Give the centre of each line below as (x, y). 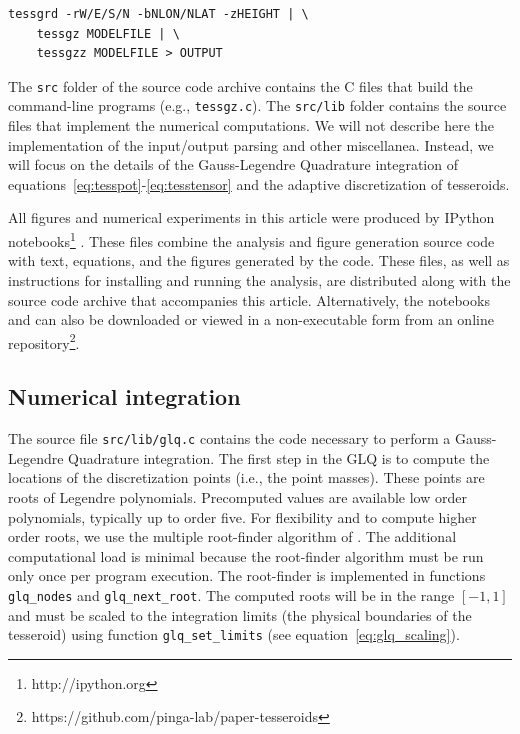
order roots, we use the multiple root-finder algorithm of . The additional (232, 536)
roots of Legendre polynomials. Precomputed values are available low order (237, 496)
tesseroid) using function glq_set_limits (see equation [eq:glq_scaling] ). (234, 634)
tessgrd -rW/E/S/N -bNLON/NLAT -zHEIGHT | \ (158, 14)
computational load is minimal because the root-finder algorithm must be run (246, 555)
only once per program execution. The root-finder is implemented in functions (247, 575)
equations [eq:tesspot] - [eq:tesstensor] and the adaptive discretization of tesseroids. (259, 183)
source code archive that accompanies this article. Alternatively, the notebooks (249, 299)
